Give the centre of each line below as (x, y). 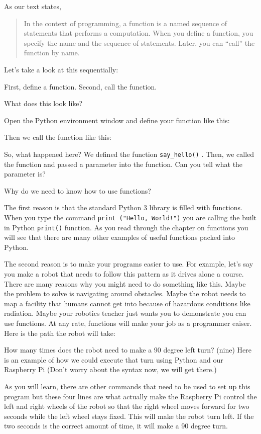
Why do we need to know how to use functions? (78, 190)
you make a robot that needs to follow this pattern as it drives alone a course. (124, 274)
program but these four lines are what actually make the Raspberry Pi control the (130, 396)
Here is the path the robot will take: (60, 333)
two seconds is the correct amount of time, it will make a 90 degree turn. (116, 426)
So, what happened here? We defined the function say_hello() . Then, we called (129, 154)
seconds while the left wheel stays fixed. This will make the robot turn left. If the (129, 416)
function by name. (52, 53)
